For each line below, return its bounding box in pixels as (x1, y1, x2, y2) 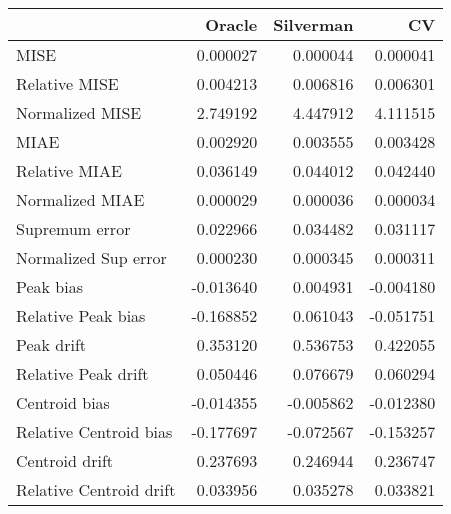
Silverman (273, 13, 354, 36)
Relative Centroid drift (16, 478, 176, 501)
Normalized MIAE (16, 188, 145, 211)
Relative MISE (16, 72, 119, 95)
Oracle (205, 13, 258, 36)
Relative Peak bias (16, 304, 146, 327)
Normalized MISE (16, 101, 142, 124)
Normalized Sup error (16, 246, 167, 269)
